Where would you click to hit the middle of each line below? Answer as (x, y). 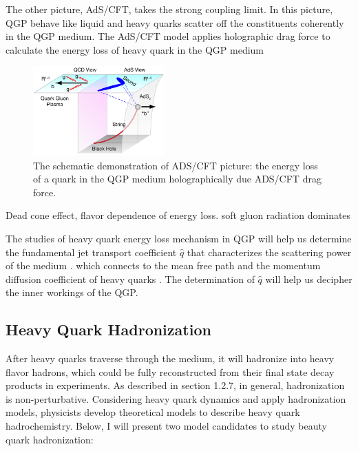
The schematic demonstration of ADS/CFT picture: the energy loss (176, 165)
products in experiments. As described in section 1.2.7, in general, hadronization (175, 385)
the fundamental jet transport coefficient (91, 252)
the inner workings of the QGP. (72, 292)
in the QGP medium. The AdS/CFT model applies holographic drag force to (168, 36)
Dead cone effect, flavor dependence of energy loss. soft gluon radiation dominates (178, 215)
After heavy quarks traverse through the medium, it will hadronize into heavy (170, 358)
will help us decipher (309, 279)
